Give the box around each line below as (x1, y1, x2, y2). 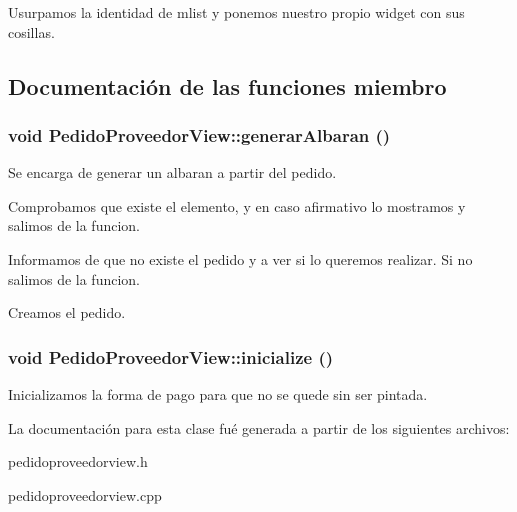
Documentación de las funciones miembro (8, 70, 447, 101)
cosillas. (8, 21, 55, 42)
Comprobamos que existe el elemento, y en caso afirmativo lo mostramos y (8, 195, 466, 216)
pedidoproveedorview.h (8, 451, 148, 472)
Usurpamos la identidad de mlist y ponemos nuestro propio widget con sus (8, 2, 465, 22)
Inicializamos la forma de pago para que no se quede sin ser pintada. (8, 383, 428, 404)
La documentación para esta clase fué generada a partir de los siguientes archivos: (8, 417, 510, 438)
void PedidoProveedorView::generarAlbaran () (8, 122, 391, 147)
